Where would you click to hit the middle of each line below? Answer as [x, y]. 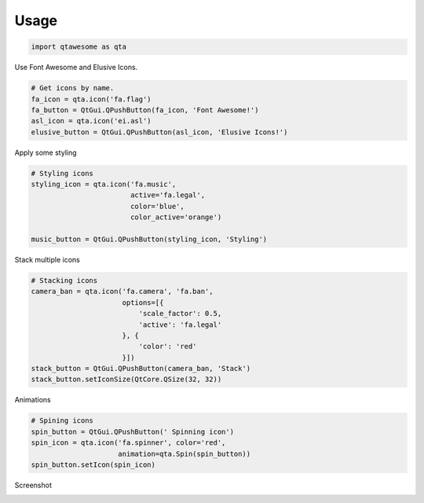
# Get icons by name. [73, 88]
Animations [33, 400]
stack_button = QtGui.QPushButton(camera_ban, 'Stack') [141, 369]
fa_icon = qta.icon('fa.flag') [91, 99]
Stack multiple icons [47, 259]
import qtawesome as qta [79, 47]
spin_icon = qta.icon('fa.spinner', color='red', [128, 443]
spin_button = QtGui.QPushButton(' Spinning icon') [133, 431]
